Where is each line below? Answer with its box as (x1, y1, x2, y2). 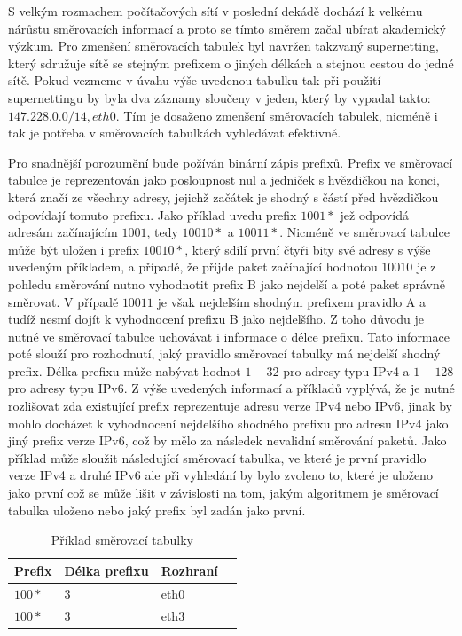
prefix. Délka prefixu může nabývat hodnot (8, 361, 241, 380)
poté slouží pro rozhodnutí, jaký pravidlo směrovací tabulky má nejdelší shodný (8, 344, 441, 363)
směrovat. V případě (8, 292, 119, 310)
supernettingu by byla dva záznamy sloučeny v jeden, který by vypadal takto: (8, 88, 431, 106)
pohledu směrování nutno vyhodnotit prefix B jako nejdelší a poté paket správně (8, 274, 445, 293)
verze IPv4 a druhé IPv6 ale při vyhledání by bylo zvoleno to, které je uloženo (8, 466, 433, 484)
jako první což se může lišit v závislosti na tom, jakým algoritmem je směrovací (8, 483, 439, 502)
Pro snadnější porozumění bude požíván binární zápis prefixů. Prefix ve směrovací (8, 153, 453, 171)
